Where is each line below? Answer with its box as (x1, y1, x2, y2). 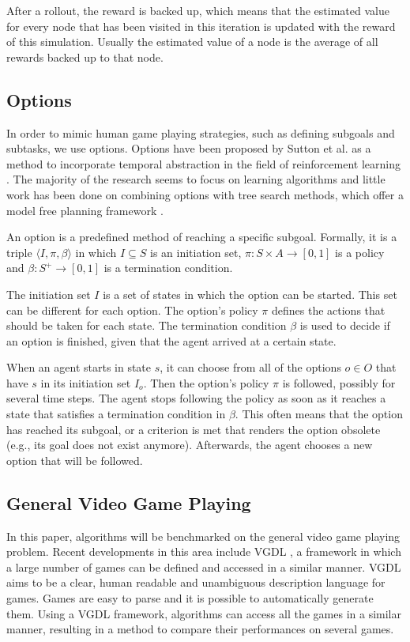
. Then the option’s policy (143, 374, 269, 391)
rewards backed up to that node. (6, 48, 164, 65)
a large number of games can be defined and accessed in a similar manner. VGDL (6, 558, 401, 575)
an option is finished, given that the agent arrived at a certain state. (6, 332, 337, 349)
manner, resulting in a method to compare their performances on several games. (6, 621, 394, 637)
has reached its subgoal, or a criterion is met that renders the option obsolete (6, 421, 381, 437)
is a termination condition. (103, 259, 233, 276)
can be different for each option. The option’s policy (6, 301, 258, 318)
